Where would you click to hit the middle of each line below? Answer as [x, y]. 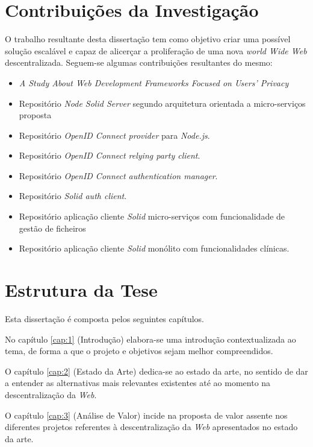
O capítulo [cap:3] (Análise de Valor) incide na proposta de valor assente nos [146, 415]
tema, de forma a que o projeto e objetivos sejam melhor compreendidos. [139, 351]
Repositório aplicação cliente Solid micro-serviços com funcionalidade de [152, 216]
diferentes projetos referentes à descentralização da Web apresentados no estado [151, 427]
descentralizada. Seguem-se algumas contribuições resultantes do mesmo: [139, 62]
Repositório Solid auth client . [73, 196]
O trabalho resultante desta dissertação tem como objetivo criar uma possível [148, 39]
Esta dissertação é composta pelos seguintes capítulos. [104, 318]
